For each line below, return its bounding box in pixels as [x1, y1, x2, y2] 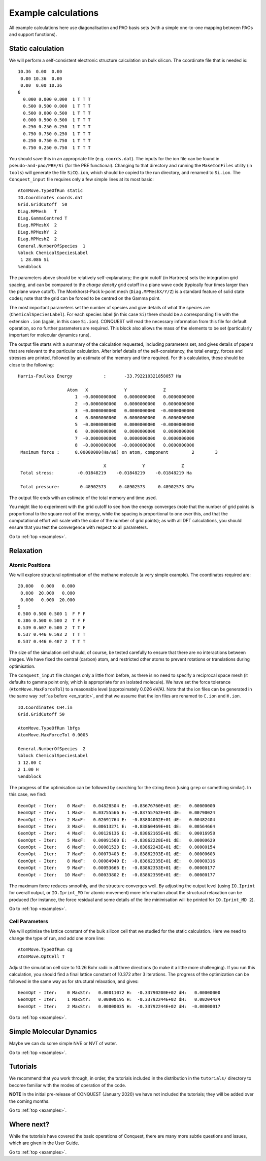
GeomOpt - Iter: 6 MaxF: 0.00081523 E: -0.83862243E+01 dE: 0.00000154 [18, 844, 215, 850]
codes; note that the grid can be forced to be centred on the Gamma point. [9, 295, 161, 301]
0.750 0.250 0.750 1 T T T [23, 145, 91, 150]
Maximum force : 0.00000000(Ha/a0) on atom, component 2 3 [20, 449, 218, 455]
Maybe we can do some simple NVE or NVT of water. [9, 1041, 117, 1047]
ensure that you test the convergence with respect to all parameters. [9, 524, 148, 530]
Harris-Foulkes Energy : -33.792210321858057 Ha [18, 373, 182, 379]
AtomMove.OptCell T [18, 953, 65, 959]
